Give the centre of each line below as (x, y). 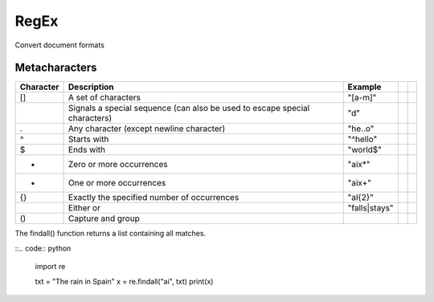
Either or (84, 208)
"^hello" (362, 139)
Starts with (89, 139)
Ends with (87, 150)
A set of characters (104, 98)
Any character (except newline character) (147, 129)
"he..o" (361, 129)
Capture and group (104, 218)
